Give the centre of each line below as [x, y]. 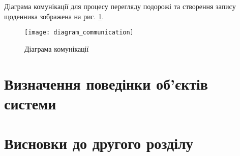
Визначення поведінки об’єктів [106, 83]
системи [30, 103]
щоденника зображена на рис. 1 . [54, 16]
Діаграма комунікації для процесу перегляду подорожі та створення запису [120, 6]
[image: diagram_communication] [79, 33]
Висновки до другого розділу [99, 143]
